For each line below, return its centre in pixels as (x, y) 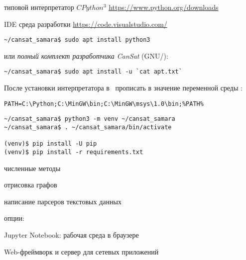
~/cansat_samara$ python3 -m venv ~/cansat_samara (90, 119)
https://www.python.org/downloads (164, 7)
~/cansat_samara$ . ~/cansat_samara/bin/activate (88, 127)
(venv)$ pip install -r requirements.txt (74, 152)
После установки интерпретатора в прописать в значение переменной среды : (123, 88)
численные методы (32, 168)
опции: (14, 218)
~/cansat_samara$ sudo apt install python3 (77, 40)
